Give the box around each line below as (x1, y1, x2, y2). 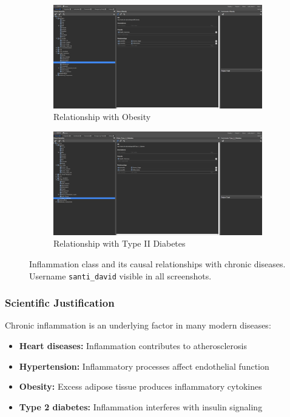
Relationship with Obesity (53, 110, 151, 123)
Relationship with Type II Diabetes (53, 237, 186, 250)
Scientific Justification (5, 295, 115, 310)
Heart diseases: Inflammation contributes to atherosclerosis (19, 339, 247, 352)
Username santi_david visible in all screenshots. (29, 269, 212, 282)
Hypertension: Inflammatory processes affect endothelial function (19, 359, 269, 372)
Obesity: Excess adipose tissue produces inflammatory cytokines (19, 380, 262, 393)
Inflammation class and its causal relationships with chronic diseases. (29, 258, 286, 270)
